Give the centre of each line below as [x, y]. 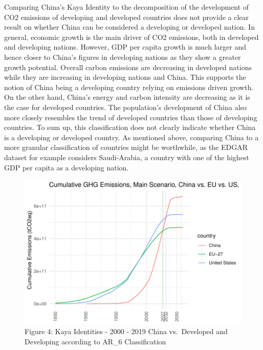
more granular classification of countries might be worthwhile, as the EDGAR [126, 147]
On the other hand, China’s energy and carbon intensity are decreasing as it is [127, 97]
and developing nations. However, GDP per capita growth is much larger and [125, 47]
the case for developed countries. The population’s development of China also [126, 107]
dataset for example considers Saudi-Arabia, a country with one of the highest [127, 157]
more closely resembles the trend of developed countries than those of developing [131, 117]
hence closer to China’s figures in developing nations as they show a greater [123, 57]
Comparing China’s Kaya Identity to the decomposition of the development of [127, 7]
